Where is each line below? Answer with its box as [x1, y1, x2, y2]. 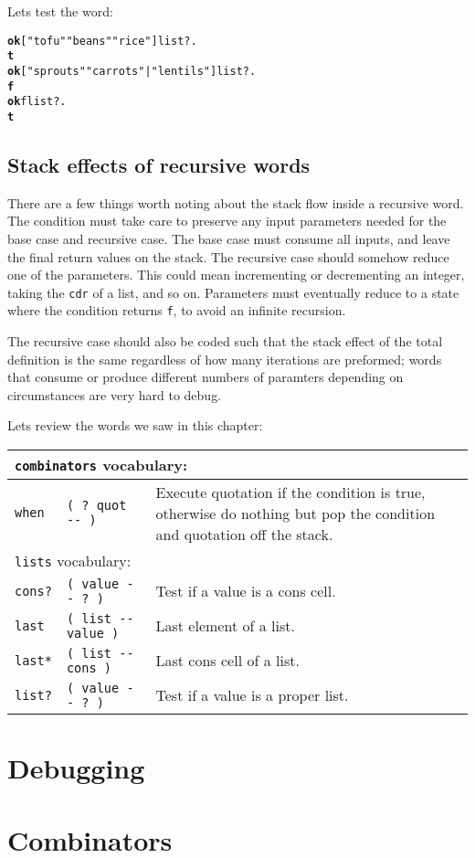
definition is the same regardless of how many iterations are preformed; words [7, 349, 442, 368]
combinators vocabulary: [15, 453, 188, 475]
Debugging [7, 749, 145, 787]
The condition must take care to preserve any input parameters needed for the [7, 211, 447, 230]
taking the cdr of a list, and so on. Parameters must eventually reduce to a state [7, 282, 459, 302]
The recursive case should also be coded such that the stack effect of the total [7, 332, 443, 351]
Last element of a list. [155, 615, 295, 637]
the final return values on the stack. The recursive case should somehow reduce [7, 247, 449, 266]
